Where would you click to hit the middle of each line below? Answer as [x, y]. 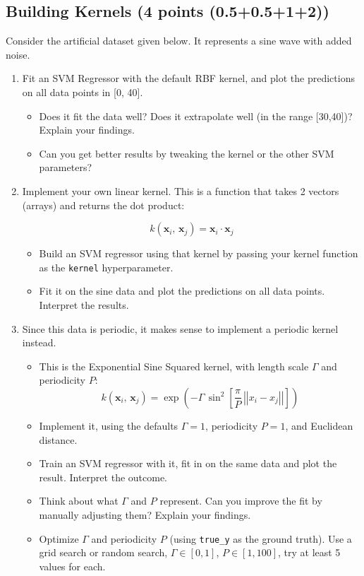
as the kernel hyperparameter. [106, 267]
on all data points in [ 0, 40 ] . [83, 92]
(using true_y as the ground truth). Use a [261, 538]
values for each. [72, 566]
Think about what [79, 501]
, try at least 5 [309, 552]
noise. [18, 54]
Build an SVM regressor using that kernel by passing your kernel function [199, 253]
